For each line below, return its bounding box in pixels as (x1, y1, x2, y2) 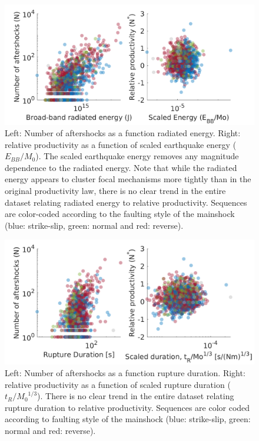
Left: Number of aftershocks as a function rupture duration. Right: (5, 367, 245, 379)
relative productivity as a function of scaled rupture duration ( (5, 378, 231, 390)
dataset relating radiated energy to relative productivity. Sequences (5, 196, 247, 208)
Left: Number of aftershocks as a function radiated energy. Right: (5, 127, 241, 139)
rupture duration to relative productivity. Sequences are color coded (5, 401, 250, 413)
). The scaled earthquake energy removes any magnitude (35, 150, 239, 162)
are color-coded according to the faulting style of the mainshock (5, 208, 235, 220)
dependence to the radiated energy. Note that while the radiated (5, 161, 237, 173)
